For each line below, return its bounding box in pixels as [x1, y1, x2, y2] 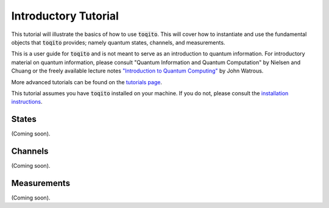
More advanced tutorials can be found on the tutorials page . [11, 78, 163, 85]
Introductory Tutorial [11, 9, 119, 23]
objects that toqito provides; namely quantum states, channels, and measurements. [11, 38, 225, 46]
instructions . [11, 98, 43, 106]
